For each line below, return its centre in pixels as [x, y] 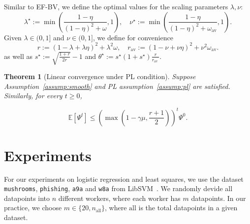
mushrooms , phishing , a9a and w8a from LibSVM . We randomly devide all [118, 188]
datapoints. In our [219, 198]
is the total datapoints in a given [188, 208]
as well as [18, 56]
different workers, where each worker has [119, 198]
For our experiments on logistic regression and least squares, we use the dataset [124, 179]
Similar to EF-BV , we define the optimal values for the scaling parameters [116, 6]
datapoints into [27, 198]
